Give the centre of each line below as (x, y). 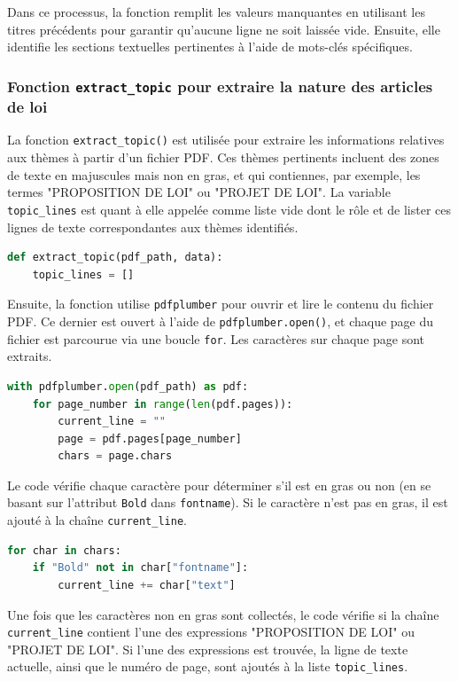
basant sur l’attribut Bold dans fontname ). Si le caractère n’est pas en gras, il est (228, 502)
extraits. (30, 356)
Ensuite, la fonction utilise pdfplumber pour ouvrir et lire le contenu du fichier (221, 304)
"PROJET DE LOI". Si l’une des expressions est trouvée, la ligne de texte (208, 649)
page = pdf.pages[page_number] (150, 438)
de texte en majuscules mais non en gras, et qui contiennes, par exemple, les (214, 174)
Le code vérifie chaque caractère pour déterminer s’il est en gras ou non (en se (219, 485)
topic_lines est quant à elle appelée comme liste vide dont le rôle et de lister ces (229, 209)
